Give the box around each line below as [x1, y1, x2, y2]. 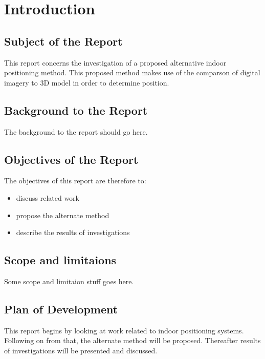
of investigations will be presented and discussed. [4, 345, 158, 355]
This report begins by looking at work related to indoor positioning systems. [4, 325, 244, 335]
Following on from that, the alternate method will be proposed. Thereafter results [4, 335, 261, 346]
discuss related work [16, 192, 79, 203]
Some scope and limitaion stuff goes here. [4, 276, 134, 286]
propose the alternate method [16, 209, 109, 220]
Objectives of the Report [4, 151, 139, 167]
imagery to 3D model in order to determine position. [4, 77, 169, 88]
